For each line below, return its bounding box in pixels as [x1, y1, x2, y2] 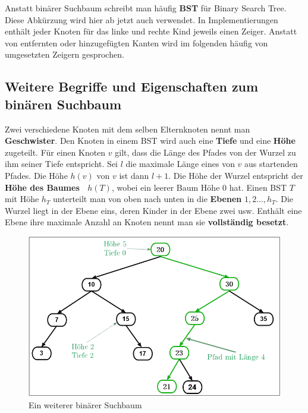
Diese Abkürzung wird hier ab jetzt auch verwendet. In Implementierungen [5, 13, 278, 26]
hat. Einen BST [229, 181, 287, 193]
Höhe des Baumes [5, 181, 80, 193]
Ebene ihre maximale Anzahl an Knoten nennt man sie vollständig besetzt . [5, 216, 289, 228]
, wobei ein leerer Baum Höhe [111, 181, 220, 193]
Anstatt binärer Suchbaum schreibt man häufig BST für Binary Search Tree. [5, 2, 287, 14]
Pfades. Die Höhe [5, 169, 68, 181]
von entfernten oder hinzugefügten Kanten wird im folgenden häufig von [5, 36, 268, 49]
